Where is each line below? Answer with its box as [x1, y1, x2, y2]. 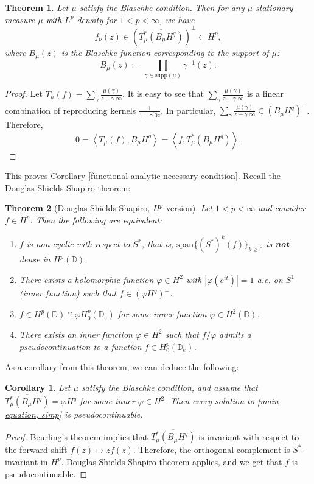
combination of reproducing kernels [5, 103, 136, 116]
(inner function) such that [19, 287, 117, 300]
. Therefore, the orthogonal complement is [133, 443, 290, 456]
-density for [74, 13, 117, 26]
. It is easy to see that [122, 87, 204, 100]
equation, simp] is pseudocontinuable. [5, 408, 143, 421]
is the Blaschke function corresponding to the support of [61, 46, 269, 58]
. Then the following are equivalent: [30, 213, 162, 226]
